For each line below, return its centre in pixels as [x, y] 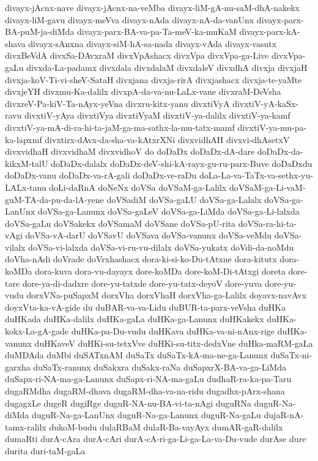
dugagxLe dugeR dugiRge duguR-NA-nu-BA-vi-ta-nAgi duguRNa [128, 403]
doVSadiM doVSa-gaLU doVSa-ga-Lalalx [184, 199]
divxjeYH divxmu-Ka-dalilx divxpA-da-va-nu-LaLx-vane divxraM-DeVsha [143, 91]
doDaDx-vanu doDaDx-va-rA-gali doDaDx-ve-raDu [101, 175]
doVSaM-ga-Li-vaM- [267, 187]
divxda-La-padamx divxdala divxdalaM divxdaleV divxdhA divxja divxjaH [167, 67]
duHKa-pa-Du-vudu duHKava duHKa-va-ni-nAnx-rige [173, 331]
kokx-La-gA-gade [37, 331]
